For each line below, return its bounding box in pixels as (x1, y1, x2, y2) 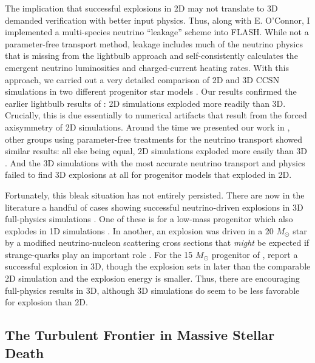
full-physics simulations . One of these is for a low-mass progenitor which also (5, 212, 293, 225)
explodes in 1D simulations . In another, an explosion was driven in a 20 (5, 224, 274, 237)
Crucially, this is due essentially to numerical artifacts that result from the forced (5, 109, 307, 121)
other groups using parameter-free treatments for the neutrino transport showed (5, 132, 303, 145)
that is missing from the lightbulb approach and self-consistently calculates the (5, 49, 298, 62)
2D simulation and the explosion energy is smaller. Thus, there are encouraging (5, 272, 300, 285)
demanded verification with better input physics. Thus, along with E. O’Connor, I (5, 13, 310, 26)
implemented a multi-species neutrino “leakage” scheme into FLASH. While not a (5, 25, 309, 38)
